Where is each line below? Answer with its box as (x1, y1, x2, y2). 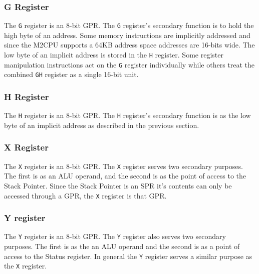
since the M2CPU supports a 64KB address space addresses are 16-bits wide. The (4, 39, 255, 50)
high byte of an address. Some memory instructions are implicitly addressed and (4, 29, 250, 40)
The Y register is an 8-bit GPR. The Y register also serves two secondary (4, 231, 226, 241)
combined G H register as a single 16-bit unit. (4, 69, 139, 79)
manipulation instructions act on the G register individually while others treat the (4, 59, 255, 69)
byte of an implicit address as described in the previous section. (4, 119, 199, 130)
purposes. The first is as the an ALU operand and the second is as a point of (4, 241, 240, 251)
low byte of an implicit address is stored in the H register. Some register (4, 49, 223, 60)
